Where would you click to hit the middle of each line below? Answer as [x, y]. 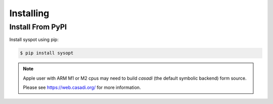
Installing [29, 13]
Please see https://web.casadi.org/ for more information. [82, 88]
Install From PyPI [38, 27]
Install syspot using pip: [34, 40]
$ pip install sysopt [47, 53]
